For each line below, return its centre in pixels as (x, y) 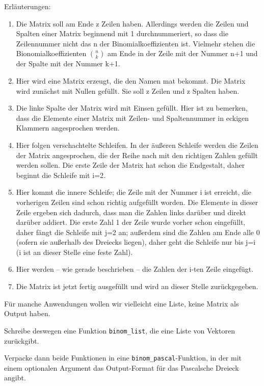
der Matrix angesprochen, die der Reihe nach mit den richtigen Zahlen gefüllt (137, 155)
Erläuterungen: (28, 6)
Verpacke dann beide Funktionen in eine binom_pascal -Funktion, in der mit (123, 358)
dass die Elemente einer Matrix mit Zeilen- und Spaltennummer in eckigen (133, 118)
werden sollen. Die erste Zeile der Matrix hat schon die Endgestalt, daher (130, 165)
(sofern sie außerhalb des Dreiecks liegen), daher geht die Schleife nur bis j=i (136, 242)
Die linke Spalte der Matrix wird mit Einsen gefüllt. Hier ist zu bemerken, (132, 108)
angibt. (15, 378)
